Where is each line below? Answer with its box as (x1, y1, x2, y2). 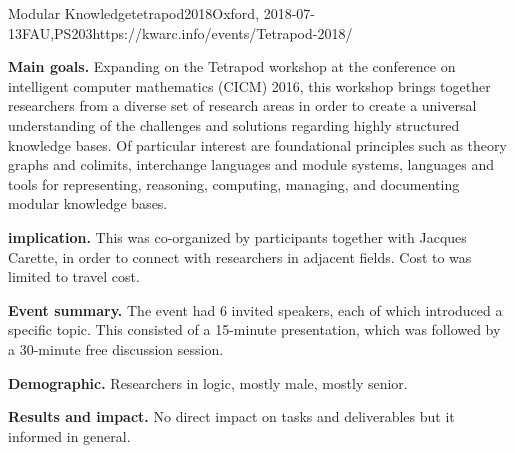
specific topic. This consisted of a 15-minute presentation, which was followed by (8, 319, 501, 340)
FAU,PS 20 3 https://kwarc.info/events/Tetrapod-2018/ (22, 22, 353, 43)
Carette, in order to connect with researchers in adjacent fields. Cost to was (8, 246, 472, 267)
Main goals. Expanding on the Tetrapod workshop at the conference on (8, 56, 456, 77)
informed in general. (8, 425, 131, 446)
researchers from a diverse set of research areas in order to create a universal (8, 95, 477, 116)
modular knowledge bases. (8, 193, 168, 214)
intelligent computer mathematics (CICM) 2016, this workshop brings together (8, 75, 491, 96)
